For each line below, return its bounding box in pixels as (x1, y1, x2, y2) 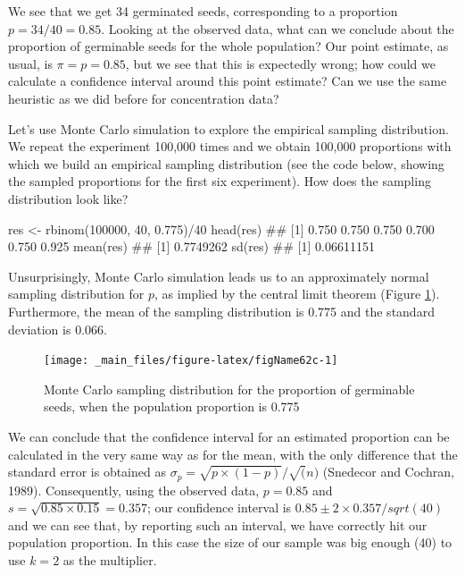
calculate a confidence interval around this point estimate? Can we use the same (8, 72, 447, 90)
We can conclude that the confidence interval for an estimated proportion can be (8, 427, 450, 445)
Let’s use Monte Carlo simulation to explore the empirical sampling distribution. (8, 119, 449, 138)
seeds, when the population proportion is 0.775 (44, 397, 300, 416)
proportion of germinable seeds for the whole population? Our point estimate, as (8, 37, 449, 55)
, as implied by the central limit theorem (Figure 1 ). (154, 284, 440, 303)
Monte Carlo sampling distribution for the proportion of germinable (44, 379, 415, 398)
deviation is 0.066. (8, 319, 107, 338)
